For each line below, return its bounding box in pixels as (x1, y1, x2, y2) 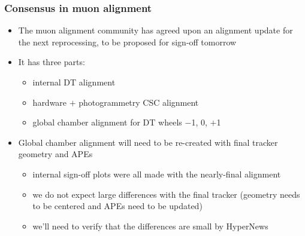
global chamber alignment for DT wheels (32, 116, 182, 128)
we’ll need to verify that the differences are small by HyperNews (32, 219, 268, 232)
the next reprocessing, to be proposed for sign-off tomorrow (18, 35, 237, 48)
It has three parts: (18, 56, 85, 68)
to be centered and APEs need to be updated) (32, 200, 203, 212)
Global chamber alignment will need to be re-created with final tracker (18, 136, 278, 148)
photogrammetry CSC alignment (78, 96, 199, 108)
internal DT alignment (32, 76, 116, 88)
